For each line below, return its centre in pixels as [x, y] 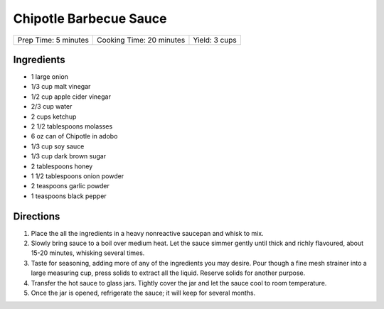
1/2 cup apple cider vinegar [71, 97]
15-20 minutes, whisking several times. [88, 253]
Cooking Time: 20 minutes [141, 40]
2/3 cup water [52, 107]
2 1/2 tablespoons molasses [72, 126]
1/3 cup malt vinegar [61, 87]
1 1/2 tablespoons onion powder [78, 176]
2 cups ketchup [54, 116]
